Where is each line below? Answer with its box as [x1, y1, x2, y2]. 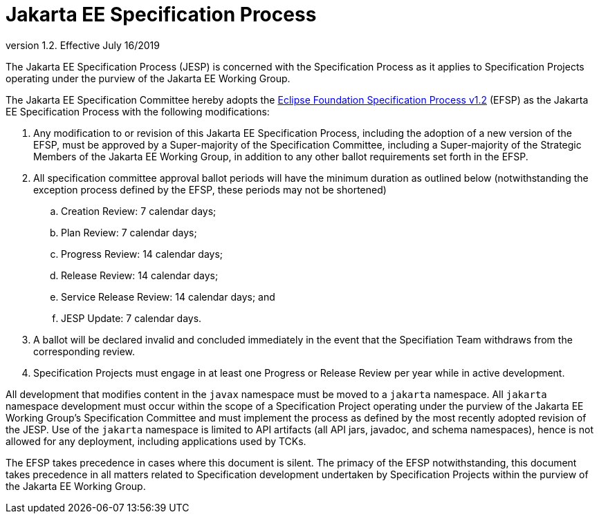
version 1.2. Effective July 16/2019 [6, 39, 160, 51]
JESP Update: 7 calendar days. [61, 312, 202, 324]
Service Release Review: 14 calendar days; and [61, 290, 275, 303]
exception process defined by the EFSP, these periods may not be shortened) [33, 183, 387, 196]
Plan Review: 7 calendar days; [61, 226, 197, 238]
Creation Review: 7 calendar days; [61, 205, 216, 217]
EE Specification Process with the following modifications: [6, 105, 270, 117]
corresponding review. [33, 345, 136, 357]
